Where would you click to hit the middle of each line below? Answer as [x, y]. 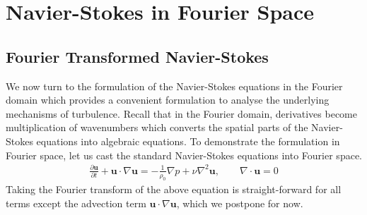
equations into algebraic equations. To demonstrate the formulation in [188, 141]
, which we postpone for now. [240, 203]
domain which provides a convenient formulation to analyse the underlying [168, 100]
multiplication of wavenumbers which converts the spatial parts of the [157, 127]
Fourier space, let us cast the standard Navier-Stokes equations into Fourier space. [184, 155]
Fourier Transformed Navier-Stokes [137, 56]
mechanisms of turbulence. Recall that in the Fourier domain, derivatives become [181, 113]
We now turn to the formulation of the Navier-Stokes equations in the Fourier [174, 86]
